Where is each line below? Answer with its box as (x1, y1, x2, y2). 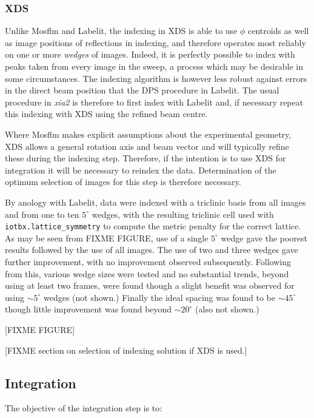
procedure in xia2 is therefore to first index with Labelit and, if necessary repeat (5, 95, 304, 108)
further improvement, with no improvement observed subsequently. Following (5, 255, 291, 268)
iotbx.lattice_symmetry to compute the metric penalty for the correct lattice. (5, 220, 301, 232)
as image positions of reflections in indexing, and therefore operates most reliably (5, 36, 306, 49)
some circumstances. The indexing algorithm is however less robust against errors (5, 72, 307, 84)
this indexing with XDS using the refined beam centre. (5, 107, 208, 120)
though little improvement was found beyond (5, 303, 172, 315)
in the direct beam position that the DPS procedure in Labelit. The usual (5, 84, 279, 96)
